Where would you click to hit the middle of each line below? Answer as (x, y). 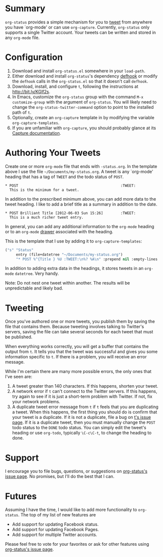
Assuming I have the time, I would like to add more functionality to (71, 510)
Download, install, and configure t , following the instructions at (75, 86)
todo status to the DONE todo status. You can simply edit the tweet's (79, 428)
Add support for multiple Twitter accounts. (54, 535)
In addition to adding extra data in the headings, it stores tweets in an (74, 268)
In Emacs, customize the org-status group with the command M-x (78, 97)
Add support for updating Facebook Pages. (55, 530)
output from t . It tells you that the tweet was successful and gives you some (81, 351)
